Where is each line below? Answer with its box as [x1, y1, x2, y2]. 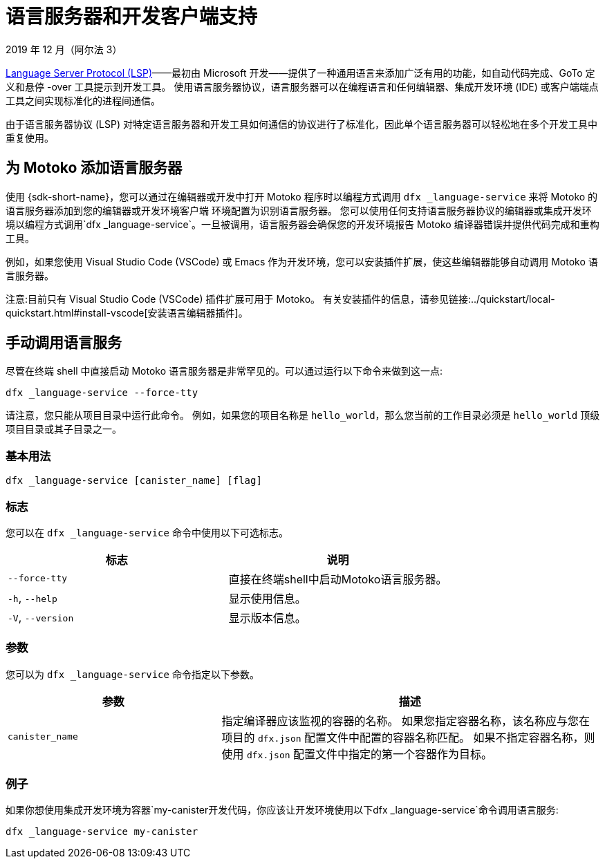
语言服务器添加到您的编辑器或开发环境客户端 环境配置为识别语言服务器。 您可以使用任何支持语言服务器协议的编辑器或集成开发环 [6, 204, 592, 216]
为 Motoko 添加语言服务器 [6, 159, 183, 177]
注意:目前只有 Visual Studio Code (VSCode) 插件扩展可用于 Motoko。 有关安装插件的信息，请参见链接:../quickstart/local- [6, 292, 555, 305]
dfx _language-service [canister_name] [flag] [6, 475, 262, 487]
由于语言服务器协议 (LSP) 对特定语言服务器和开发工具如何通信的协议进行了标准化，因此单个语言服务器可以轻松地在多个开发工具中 [6, 118, 597, 130]
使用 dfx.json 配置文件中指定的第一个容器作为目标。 [221, 746, 493, 761]
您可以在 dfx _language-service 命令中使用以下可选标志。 [6, 526, 288, 538]
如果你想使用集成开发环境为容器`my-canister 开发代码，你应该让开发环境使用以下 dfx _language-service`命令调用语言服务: [6, 804, 559, 816]
